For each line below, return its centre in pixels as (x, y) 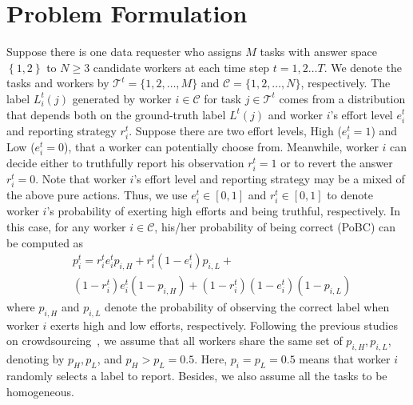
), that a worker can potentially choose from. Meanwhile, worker (221, 146)
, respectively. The (345, 83)
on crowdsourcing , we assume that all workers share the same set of (175, 341)
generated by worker (122, 98)
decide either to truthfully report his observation (125, 162)
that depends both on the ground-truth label (116, 114)
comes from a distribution (342, 98)
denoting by (36, 359)
